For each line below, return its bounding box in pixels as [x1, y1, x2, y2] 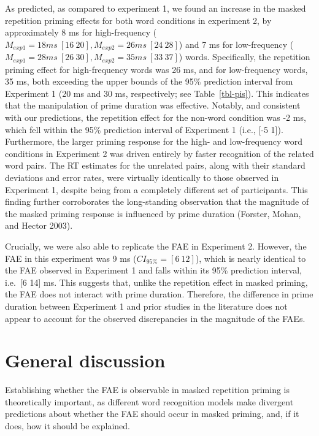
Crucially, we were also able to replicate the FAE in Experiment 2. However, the [5, 240, 307, 252]
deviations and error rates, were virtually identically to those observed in [5, 171, 279, 184]
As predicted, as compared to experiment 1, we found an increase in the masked [5, 2, 306, 14]
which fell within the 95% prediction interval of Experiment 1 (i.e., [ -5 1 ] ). [5, 123, 283, 136]
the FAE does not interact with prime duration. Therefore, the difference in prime [5, 288, 313, 300]
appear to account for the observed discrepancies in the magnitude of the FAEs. [5, 312, 306, 324]
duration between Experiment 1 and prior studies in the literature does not [5, 299, 288, 312]
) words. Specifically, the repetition [179, 50, 310, 63]
